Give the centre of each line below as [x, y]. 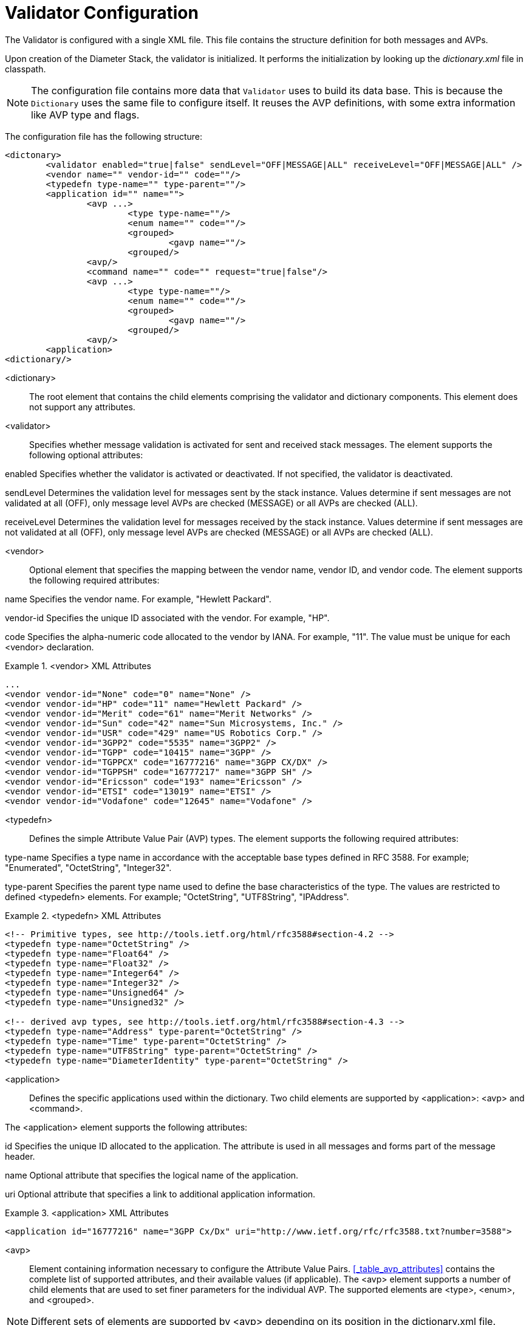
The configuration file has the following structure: [104, 136]
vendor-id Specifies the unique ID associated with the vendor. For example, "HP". [167, 618]
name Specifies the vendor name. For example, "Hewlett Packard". [138, 599]
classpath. [26, 69]
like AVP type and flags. [85, 115]
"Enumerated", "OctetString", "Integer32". [88, 867]
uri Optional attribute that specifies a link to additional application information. [160, 1194]
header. [20, 1156]
